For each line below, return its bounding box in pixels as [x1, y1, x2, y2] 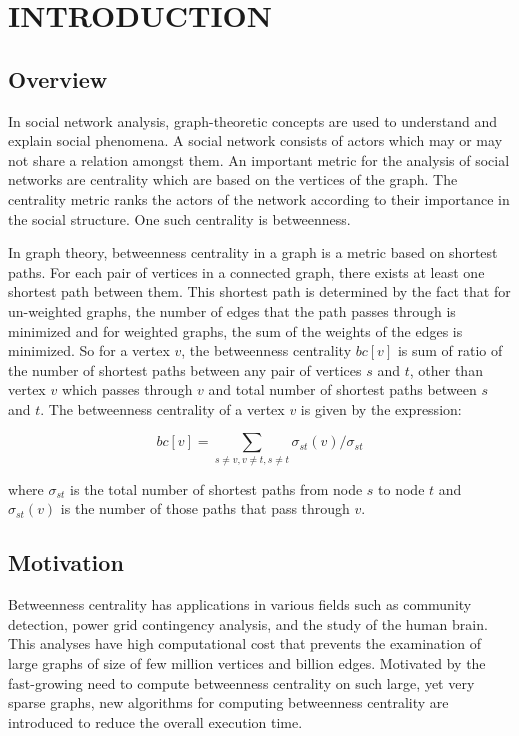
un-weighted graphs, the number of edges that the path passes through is [8, 300, 456, 321]
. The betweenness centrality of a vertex [40, 398, 285, 419]
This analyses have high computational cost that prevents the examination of [8, 633, 481, 654]
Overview [8, 63, 108, 94]
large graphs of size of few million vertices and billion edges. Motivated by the [8, 652, 486, 673]
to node [378, 478, 425, 499]
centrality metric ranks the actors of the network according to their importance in [8, 188, 510, 209]
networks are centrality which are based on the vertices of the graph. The [8, 169, 458, 190]
